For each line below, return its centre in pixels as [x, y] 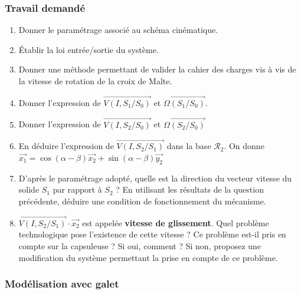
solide [29, 189]
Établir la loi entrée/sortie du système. [89, 49]
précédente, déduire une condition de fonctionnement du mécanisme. [142, 201]
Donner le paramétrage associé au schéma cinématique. [118, 30]
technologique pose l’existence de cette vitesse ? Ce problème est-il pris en [152, 234]
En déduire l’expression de [66, 146]
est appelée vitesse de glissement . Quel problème [176, 222]
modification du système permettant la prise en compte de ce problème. [148, 257]
